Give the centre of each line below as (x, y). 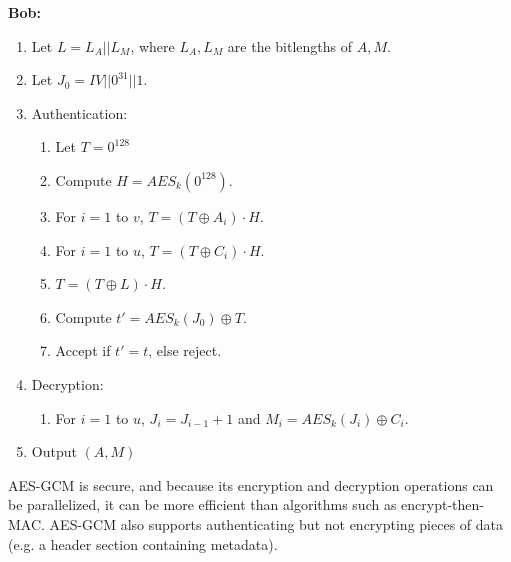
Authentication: (79, 112)
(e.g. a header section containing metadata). (143, 543)
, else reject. (185, 350)
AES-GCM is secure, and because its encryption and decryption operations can (251, 484)
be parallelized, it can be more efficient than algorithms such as (202, 504)
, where (152, 45)
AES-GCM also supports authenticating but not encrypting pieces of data (276, 523)
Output (54, 451)
